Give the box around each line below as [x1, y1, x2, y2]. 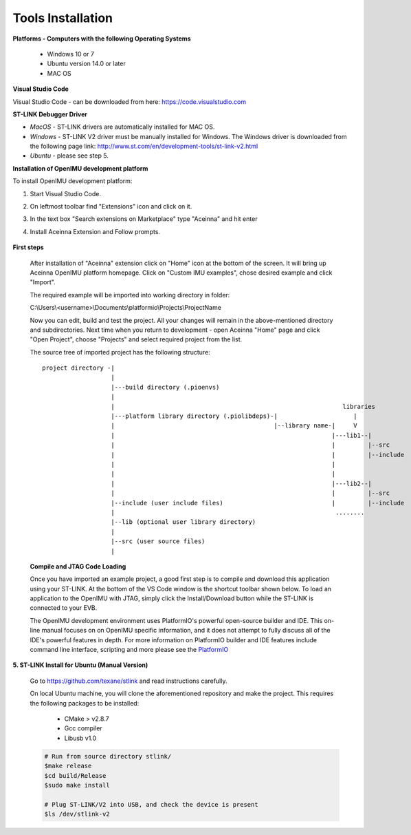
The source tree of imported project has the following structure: [30, 348, 211, 356]
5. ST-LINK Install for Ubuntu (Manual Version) [12, 661, 148, 669]
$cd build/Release [44, 772, 107, 779]
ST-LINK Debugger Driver [12, 110, 88, 118]
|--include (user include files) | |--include [111, 499, 405, 507]
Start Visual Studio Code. [30, 189, 101, 198]
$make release [44, 762, 92, 770]
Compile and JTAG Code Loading [30, 562, 126, 571]
